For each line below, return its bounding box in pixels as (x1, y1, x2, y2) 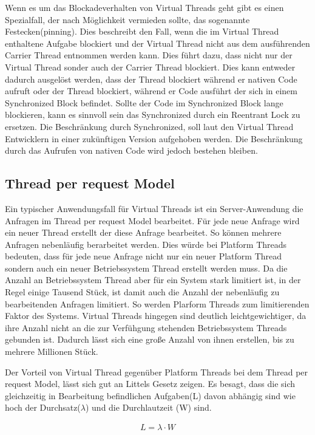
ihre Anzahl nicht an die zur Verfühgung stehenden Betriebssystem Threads (5, 321, 287, 334)
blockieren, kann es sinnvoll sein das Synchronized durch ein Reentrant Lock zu (5, 108, 300, 121)
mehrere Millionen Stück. (5, 345, 98, 358)
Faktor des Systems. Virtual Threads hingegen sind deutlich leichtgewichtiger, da (5, 309, 307, 322)
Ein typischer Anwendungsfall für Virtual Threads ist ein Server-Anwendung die (5, 202, 303, 214)
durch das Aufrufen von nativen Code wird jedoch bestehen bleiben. (5, 144, 258, 157)
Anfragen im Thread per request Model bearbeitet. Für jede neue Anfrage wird (5, 214, 300, 227)
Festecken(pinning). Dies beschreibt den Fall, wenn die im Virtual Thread (5, 25, 279, 38)
